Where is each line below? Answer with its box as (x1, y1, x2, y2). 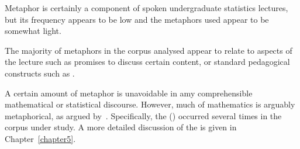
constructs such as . (5, 67, 75, 79)
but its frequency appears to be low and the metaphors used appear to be (5, 13, 269, 25)
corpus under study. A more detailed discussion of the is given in (5, 121, 237, 133)
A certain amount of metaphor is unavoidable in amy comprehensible (5, 86, 253, 99)
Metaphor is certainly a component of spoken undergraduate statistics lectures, (5, 2, 288, 13)
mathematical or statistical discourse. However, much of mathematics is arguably (5, 98, 295, 110)
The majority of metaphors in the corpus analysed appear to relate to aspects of (5, 44, 292, 56)
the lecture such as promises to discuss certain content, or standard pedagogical (5, 56, 290, 68)
